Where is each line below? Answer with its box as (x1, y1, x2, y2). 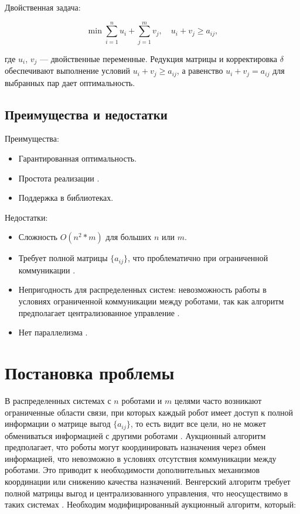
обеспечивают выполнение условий (5, 64, 130, 77)
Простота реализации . (18, 172, 100, 184)
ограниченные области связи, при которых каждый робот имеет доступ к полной (5, 406, 294, 418)
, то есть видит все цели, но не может (130, 417, 266, 430)
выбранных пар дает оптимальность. (5, 76, 135, 88)
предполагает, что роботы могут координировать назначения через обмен (5, 441, 266, 453)
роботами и (121, 394, 162, 406)
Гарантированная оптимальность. (18, 152, 137, 165)
